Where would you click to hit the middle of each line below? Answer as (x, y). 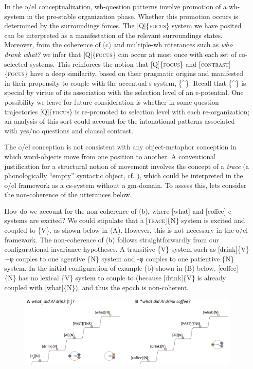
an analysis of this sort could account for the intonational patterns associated (120, 121)
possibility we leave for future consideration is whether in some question (112, 101)
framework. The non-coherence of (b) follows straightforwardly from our (112, 239)
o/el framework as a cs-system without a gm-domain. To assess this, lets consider (126, 185)
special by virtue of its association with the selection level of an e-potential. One (124, 92)
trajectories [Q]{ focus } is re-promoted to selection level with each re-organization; (127, 111)
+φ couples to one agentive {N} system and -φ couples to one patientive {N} (119, 258)
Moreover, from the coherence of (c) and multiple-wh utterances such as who (118, 45)
